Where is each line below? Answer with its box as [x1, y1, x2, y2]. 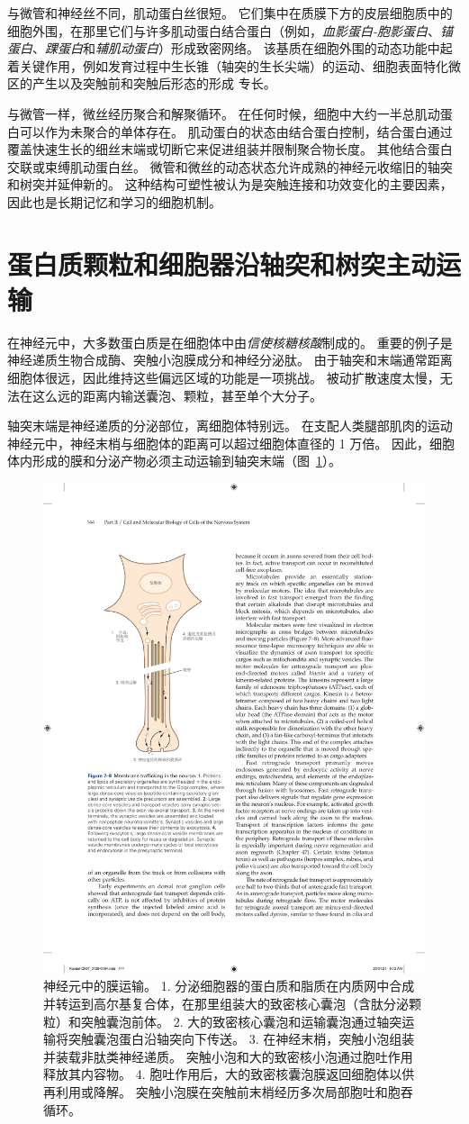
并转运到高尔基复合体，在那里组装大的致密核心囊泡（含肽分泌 [43, 993, 409, 1012]
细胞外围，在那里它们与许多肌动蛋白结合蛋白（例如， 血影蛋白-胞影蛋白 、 [7, 21, 441, 40]
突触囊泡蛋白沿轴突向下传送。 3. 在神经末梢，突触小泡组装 [68, 1029, 415, 1048]
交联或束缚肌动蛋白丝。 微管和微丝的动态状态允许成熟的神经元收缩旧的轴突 [7, 157, 453, 176]
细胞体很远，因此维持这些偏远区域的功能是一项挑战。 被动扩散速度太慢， [7, 368, 440, 387]
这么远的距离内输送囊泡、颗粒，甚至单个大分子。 [32, 385, 322, 404]
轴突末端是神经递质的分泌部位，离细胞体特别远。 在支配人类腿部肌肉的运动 [7, 416, 453, 435]
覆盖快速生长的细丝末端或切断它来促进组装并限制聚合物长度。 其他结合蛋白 [7, 140, 453, 159]
